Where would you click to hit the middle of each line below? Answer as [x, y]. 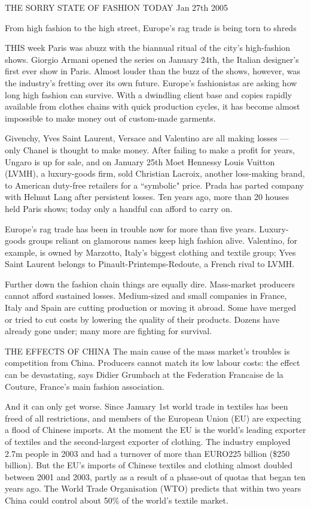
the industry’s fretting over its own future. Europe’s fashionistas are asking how [151, 82]
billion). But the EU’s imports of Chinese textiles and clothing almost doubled [149, 465]
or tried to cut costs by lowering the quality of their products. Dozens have [142, 319]
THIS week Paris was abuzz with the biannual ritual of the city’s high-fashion [147, 48]
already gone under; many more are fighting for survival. [109, 331]
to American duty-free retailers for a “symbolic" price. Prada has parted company [155, 185]
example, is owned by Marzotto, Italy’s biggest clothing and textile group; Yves [150, 252]
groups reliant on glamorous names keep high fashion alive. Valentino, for [163, 240]
